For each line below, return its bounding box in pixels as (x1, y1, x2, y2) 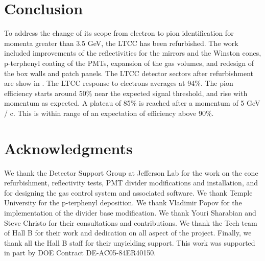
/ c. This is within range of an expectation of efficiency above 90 (4, 107, 206, 118)
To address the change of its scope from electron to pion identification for (4, 28, 234, 38)
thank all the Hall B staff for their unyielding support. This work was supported (4, 237, 255, 248)
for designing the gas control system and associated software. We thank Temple (4, 187, 253, 198)
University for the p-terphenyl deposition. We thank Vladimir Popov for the (4, 197, 242, 208)
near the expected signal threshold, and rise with (94, 87, 248, 98)
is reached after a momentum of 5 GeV (139, 98, 260, 108)
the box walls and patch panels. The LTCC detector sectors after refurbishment (4, 67, 254, 78)
